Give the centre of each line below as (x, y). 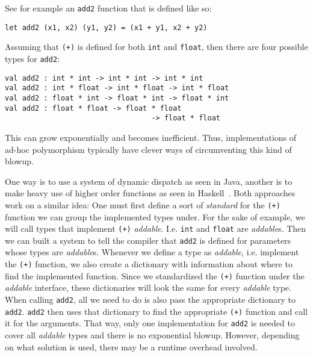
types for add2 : (32, 58)
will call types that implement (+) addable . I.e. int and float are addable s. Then (156, 228)
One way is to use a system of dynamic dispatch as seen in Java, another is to (149, 181)
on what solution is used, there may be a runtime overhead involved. (131, 346)
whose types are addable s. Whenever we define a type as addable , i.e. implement (152, 252)
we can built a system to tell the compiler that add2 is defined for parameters (148, 240)
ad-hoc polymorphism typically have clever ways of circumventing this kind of (148, 149)
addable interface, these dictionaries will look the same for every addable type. (148, 287)
